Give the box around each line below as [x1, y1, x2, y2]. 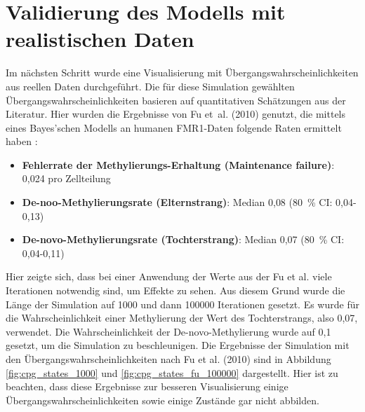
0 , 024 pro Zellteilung [22, 171, 111, 186]
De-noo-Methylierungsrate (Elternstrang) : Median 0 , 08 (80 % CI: [22, 195, 333, 210]
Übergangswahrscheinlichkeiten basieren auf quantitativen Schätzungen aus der [6, 92, 346, 107]
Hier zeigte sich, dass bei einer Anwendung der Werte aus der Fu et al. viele [6, 269, 332, 284]
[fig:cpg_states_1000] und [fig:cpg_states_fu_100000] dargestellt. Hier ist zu [6, 365, 338, 380]
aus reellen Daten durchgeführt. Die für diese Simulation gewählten [6, 78, 295, 93]
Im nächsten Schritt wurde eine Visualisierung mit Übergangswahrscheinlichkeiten [6, 65, 359, 80]
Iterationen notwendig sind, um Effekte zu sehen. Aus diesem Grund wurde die [6, 283, 345, 298]
